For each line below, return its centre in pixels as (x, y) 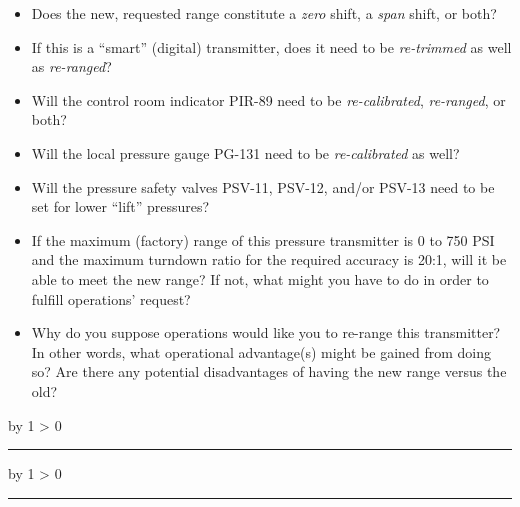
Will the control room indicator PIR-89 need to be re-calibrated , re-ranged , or (268, 99)
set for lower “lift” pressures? (120, 206)
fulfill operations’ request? (111, 298)
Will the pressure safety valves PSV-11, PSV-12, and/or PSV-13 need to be (263, 186)
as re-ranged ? (71, 66)
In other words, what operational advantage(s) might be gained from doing (261, 351)
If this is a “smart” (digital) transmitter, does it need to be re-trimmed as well (271, 46)
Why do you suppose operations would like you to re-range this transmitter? (266, 332)
